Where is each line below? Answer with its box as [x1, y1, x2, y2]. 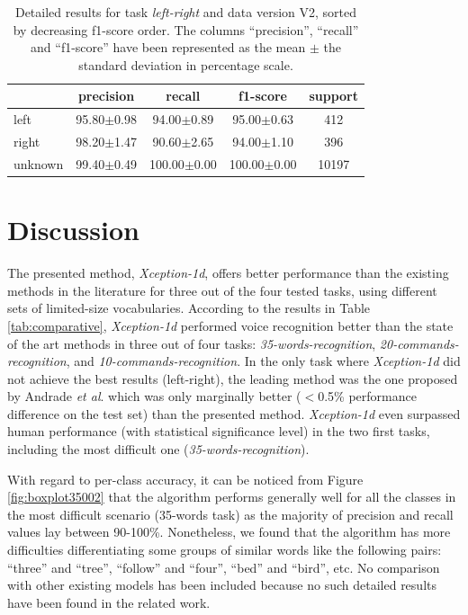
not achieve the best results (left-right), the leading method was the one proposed [7, 369, 458, 388]
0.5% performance [318, 387, 417, 406]
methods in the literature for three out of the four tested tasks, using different [7, 281, 437, 299]
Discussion [7, 211, 139, 248]
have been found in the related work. [7, 593, 211, 611]
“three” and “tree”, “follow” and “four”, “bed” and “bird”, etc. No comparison [7, 557, 440, 576]
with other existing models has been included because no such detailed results [7, 575, 436, 594]
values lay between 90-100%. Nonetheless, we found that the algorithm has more [7, 522, 451, 541]
